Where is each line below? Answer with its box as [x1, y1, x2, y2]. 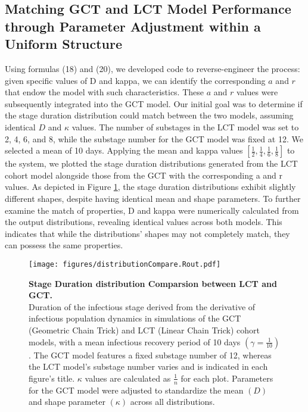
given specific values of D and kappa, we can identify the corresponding [5, 74, 266, 86]
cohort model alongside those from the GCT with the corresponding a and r [5, 168, 283, 181]
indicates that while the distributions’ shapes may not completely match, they [5, 227, 290, 239]
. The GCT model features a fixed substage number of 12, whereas [29, 348, 272, 361]
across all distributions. [130, 395, 215, 408]
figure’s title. [29, 372, 75, 384]
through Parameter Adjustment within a [5, 17, 261, 35]
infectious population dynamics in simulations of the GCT [29, 312, 241, 324]
